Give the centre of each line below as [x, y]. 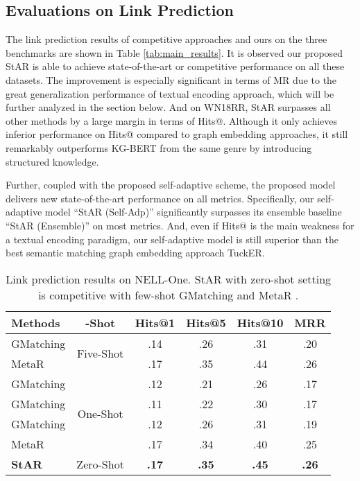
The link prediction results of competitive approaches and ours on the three [166, 39]
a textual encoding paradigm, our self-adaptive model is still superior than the [172, 239]
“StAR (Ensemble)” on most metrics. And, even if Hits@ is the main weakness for [180, 225]
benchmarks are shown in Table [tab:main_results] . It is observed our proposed [174, 52]
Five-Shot [100, 353]
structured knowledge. [52, 161]
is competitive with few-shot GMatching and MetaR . [169, 295]
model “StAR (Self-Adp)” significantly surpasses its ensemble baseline [193, 212]
